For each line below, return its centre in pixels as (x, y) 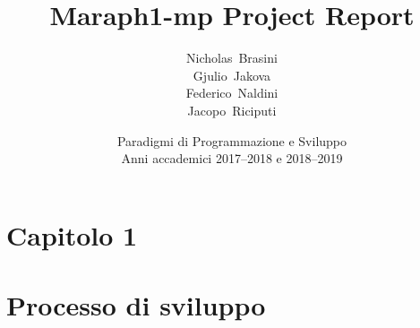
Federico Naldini (232, 93)
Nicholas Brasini (232, 58)
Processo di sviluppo (136, 305)
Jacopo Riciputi (232, 110)
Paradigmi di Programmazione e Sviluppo (232, 140)
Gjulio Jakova (232, 75)
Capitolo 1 (72, 234)
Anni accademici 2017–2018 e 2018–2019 (232, 158)
